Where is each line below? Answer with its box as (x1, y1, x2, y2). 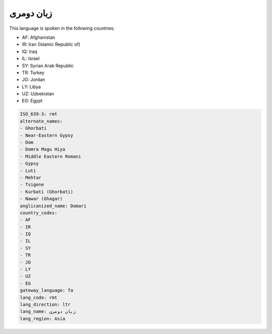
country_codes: (20, 210, 57, 216)
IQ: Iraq (22, 48, 37, 54)
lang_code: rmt (20, 295, 57, 300)
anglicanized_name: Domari (20, 203, 87, 209)
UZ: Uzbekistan (22, 91, 54, 97)
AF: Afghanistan (22, 34, 55, 40)
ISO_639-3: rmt (20, 111, 57, 117)
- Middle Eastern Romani (20, 154, 82, 159)
